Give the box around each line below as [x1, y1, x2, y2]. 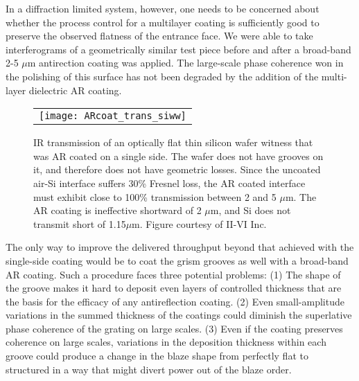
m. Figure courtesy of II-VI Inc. [132, 216, 267, 231]
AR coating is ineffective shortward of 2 [33, 203, 202, 218]
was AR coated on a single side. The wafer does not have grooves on [33, 148, 324, 163]
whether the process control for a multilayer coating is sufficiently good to [6, 15, 319, 29]
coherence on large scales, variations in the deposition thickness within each [6, 335, 326, 349]
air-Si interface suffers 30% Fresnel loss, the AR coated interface [33, 175, 306, 190]
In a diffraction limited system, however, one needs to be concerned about [6, 1, 319, 15]
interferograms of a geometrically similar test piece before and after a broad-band [6, 42, 351, 56]
